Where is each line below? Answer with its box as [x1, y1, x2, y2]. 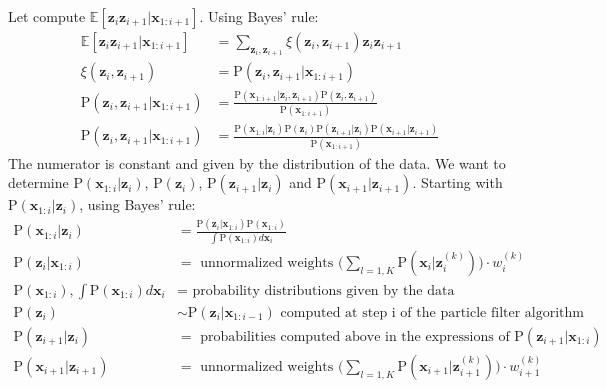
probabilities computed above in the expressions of [200, 329, 510, 344]
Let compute [8, 6, 86, 26]
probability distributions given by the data [192, 283, 455, 298]
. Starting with [412, 172, 503, 193]
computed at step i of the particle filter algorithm [280, 305, 584, 320]
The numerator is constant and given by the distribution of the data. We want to [8, 152, 506, 173]
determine [8, 172, 69, 193]
